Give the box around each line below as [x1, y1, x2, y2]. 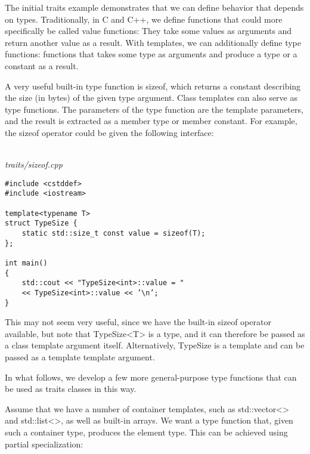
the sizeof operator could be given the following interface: [5, 126, 214, 138]
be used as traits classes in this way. [5, 382, 137, 395]
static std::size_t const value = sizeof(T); [21, 229, 206, 237]
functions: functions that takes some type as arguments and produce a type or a [5, 48, 297, 60]
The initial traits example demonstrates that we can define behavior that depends [5, 1, 304, 13]
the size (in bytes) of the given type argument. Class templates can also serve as [5, 91, 297, 104]
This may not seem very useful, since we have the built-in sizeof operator [5, 316, 271, 328]
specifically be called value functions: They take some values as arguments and [5, 24, 292, 37]
